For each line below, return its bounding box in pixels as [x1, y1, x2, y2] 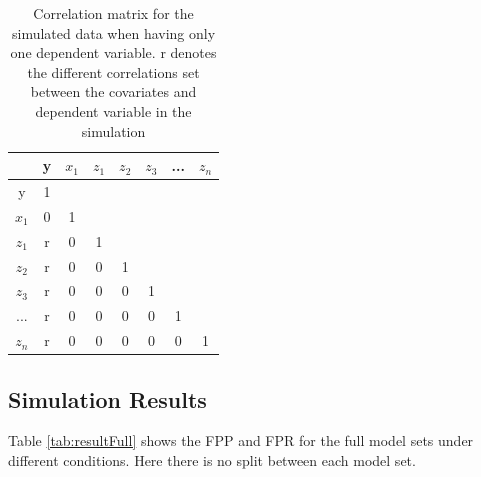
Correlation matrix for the [33, 3, 194, 23]
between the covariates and [30, 81, 197, 102]
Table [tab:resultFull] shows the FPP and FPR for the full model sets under [8, 430, 474, 451]
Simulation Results [8, 383, 207, 414]
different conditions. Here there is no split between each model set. [8, 449, 416, 470]
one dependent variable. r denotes [10, 42, 217, 63]
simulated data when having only [12, 22, 216, 43]
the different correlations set [27, 61, 200, 82]
